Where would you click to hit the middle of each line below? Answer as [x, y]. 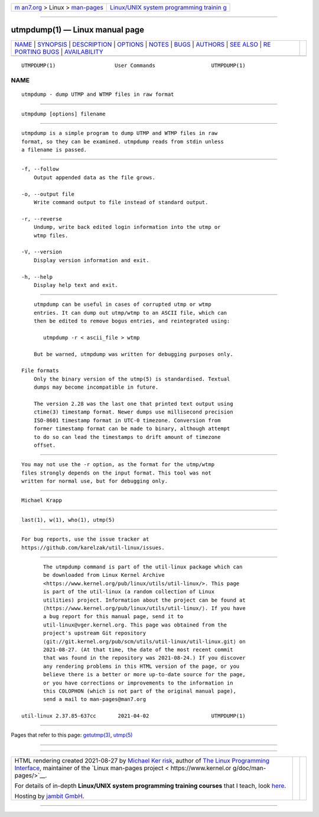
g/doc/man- [249, 768]
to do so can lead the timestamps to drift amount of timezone [127, 437]
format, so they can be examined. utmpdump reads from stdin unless [123, 141]
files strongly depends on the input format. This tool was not [117, 473]
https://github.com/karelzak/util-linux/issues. [93, 548]
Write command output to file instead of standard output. [121, 202]
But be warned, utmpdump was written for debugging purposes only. [133, 354]
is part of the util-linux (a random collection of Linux [129, 592]
